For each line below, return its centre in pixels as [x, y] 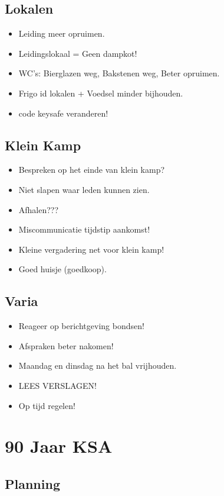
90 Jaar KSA [59, 446]
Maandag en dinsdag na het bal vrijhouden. [98, 365]
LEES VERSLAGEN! [57, 385]
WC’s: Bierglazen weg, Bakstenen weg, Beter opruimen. [119, 73]
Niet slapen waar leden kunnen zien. [84, 189]
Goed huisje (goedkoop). [62, 269]
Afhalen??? [39, 209]
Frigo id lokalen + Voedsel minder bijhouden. [101, 93]
